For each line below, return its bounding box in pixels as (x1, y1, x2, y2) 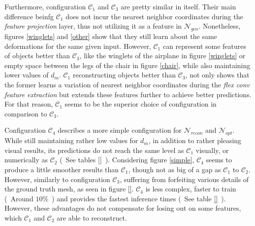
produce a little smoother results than (4, 164, 119, 174)
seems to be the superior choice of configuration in (64, 99, 217, 109)
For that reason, (4, 99, 53, 109)
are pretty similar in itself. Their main (121, 1, 236, 11)
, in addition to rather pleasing (148, 135, 242, 146)
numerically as (4, 154, 48, 165)
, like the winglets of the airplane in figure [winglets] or (79, 50, 246, 61)
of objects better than (4, 50, 70, 61)
